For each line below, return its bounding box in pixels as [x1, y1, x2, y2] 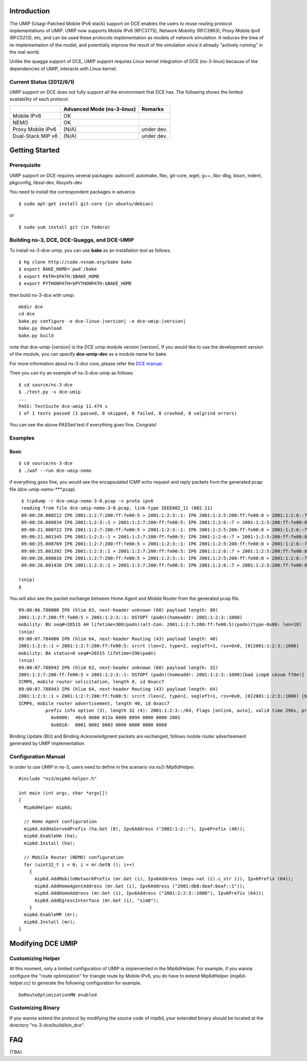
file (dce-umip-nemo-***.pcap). [9, 486, 76, 492]
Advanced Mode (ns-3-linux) [63, 105, 136, 113]
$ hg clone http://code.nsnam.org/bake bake [18, 259, 133, 265]
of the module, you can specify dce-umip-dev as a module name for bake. [9, 351, 168, 357]
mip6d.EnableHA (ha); [24, 833, 78, 839]
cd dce [18, 311, 35, 317]
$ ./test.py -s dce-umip [18, 389, 81, 395]
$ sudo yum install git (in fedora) [18, 224, 111, 230]
